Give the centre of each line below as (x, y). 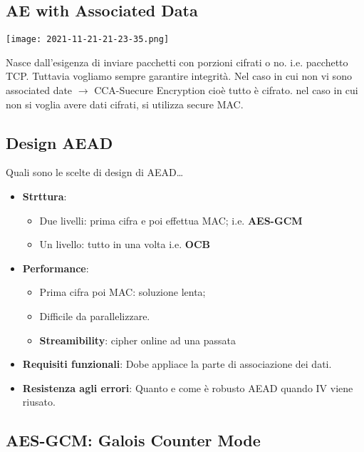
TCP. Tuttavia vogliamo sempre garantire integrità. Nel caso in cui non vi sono (179, 76)
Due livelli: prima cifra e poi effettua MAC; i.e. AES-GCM (171, 220)
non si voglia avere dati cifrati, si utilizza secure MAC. (125, 104)
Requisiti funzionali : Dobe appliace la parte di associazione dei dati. (177, 364)
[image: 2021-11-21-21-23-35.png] (88, 40)
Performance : (56, 268)
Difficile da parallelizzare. (95, 316)
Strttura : (45, 196)
